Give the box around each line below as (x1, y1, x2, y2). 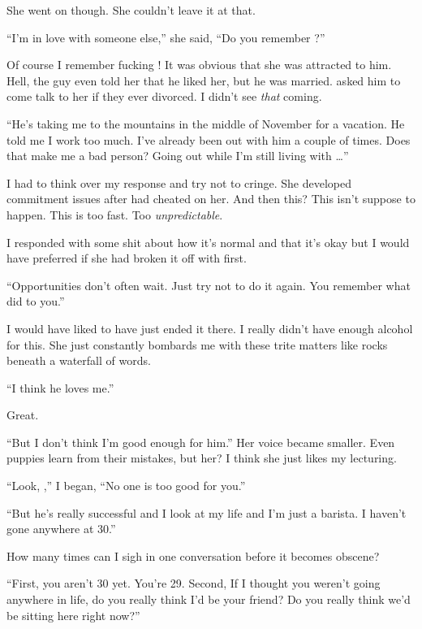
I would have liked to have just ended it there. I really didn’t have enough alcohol (6, 319, 413, 336)
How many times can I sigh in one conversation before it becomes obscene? (6, 547, 380, 564)
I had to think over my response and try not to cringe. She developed (6, 174, 351, 191)
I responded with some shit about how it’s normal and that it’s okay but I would (6, 233, 410, 250)
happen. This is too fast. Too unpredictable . (6, 206, 223, 223)
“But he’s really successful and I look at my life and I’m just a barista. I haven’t (6, 504, 407, 521)
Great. (6, 406, 39, 423)
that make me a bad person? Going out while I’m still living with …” (6, 147, 349, 164)
